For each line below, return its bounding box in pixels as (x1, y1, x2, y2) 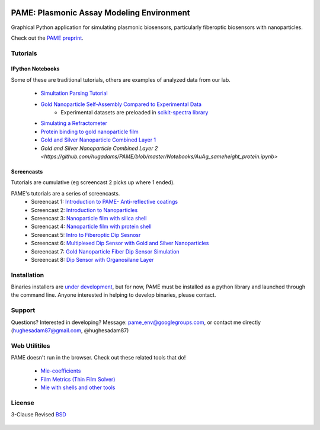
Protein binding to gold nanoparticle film (40, 128, 139, 135)
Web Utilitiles (11, 341, 50, 349)
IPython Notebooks (11, 65, 60, 72)
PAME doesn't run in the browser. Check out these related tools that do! (11, 354, 186, 361)
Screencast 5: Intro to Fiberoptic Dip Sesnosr (31, 231, 141, 238)
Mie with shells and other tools (40, 384, 116, 391)
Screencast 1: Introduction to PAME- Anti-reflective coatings (31, 198, 178, 206)
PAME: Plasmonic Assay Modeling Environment (11, 8, 190, 18)
